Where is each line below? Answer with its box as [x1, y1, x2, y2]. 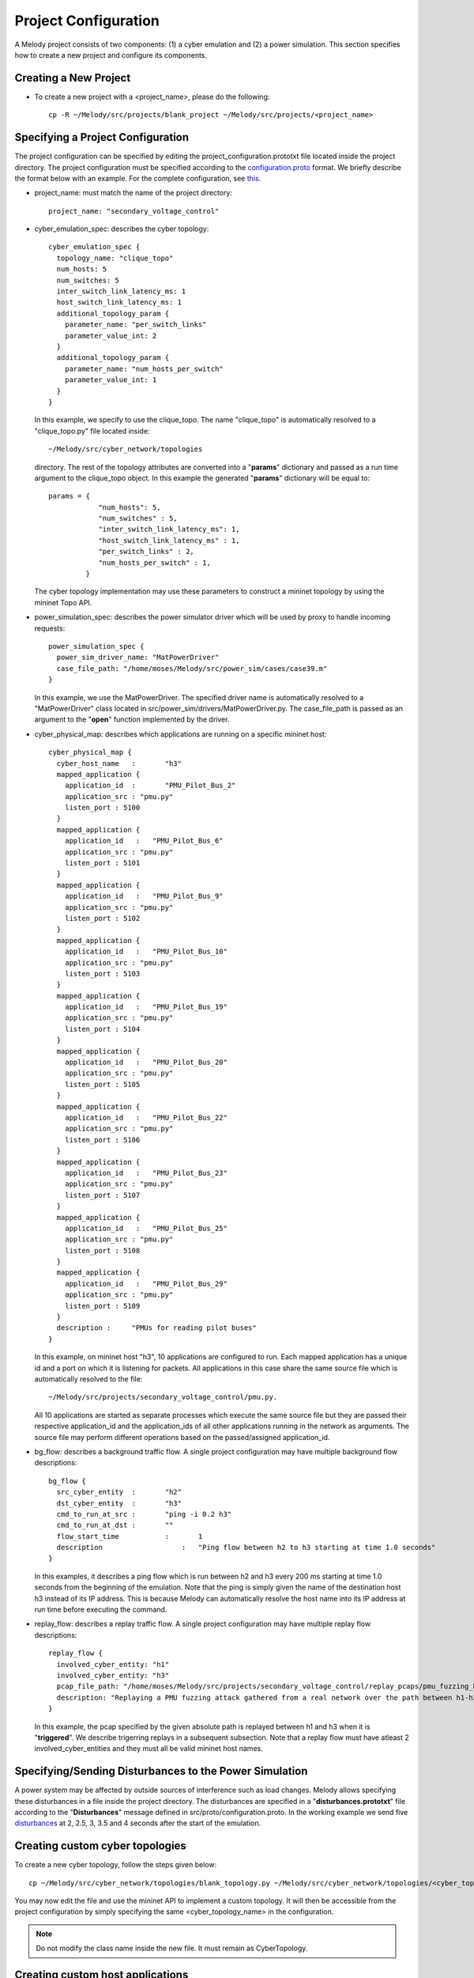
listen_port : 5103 [64, 969, 141, 978]
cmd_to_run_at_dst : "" [56, 1521, 174, 1530]
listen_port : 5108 [64, 1246, 141, 1255]
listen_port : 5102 [64, 914, 141, 923]
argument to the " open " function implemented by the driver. [34, 714, 230, 724]
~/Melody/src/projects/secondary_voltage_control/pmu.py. [48, 1393, 278, 1402]
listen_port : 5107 [64, 1191, 141, 1199]
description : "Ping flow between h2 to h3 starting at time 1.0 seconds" [56, 1543, 436, 1552]
